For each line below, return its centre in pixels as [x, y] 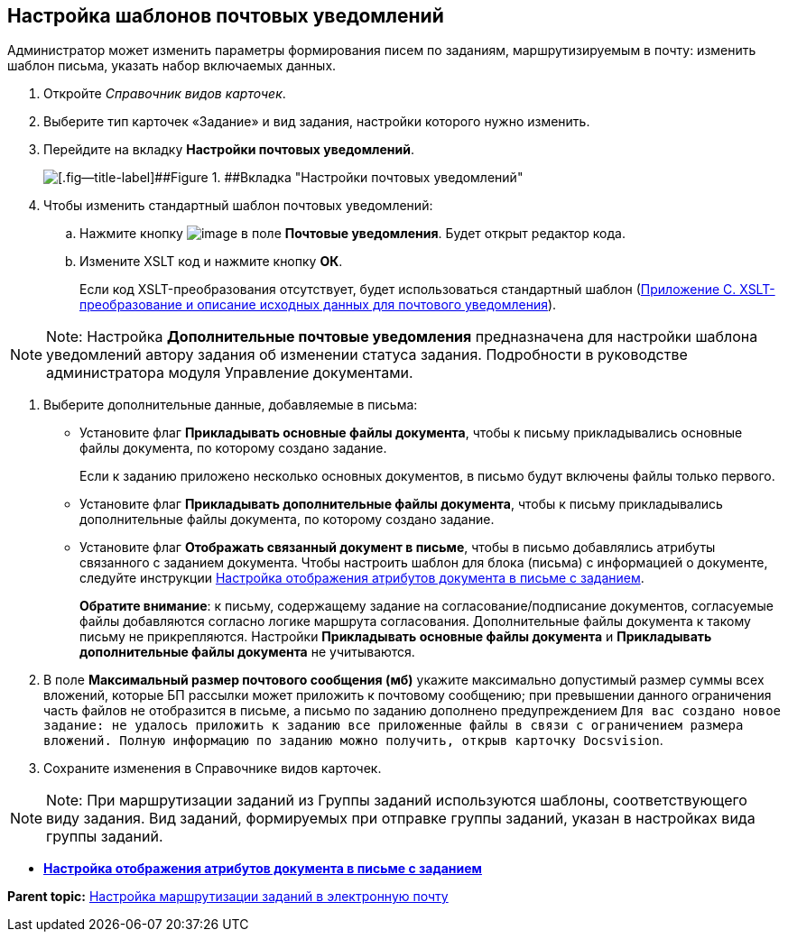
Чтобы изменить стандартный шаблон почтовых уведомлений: [238, 206]
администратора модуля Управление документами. [230, 373]
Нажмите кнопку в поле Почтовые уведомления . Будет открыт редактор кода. [352, 234]
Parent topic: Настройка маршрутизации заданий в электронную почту [228, 897]
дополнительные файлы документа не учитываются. [247, 652]
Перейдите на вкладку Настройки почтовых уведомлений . [229, 150]
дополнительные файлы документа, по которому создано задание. [287, 520]
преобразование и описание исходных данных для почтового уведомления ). [318, 305]
